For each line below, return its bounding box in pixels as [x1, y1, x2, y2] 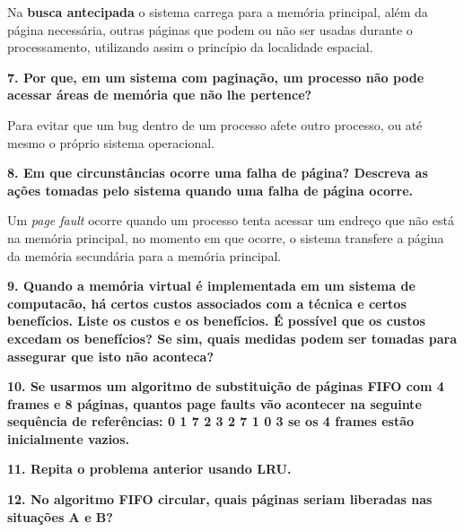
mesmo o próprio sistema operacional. [7, 133, 214, 152]
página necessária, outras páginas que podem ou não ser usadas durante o [7, 20, 413, 39]
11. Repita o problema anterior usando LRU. [7, 459, 292, 478]
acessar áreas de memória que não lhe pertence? [7, 85, 312, 104]
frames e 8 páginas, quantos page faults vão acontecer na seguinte [7, 394, 422, 413]
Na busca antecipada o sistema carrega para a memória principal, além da [7, 3, 428, 21]
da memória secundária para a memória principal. [7, 246, 282, 265]
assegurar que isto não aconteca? [7, 346, 214, 365]
